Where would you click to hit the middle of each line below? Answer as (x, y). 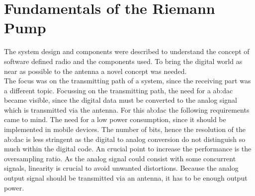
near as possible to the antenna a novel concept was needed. (95, 71)
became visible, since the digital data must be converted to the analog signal (121, 100)
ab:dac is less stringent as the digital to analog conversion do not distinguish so (125, 139)
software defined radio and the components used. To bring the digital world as (123, 61)
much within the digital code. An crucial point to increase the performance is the (128, 149)
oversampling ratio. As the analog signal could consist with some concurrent (120, 158)
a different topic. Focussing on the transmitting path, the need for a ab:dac (119, 90)
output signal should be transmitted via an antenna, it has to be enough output (126, 178)
